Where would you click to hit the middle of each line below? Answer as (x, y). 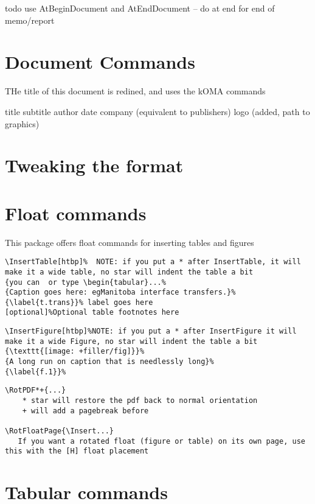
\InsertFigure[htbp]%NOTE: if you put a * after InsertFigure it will (151, 331)
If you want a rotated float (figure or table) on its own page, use (161, 441)
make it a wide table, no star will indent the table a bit (129, 272)
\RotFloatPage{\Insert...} (59, 431)
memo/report (30, 20)
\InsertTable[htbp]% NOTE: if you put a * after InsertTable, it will (153, 262)
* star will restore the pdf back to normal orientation (140, 401)
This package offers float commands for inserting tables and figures (130, 242)
